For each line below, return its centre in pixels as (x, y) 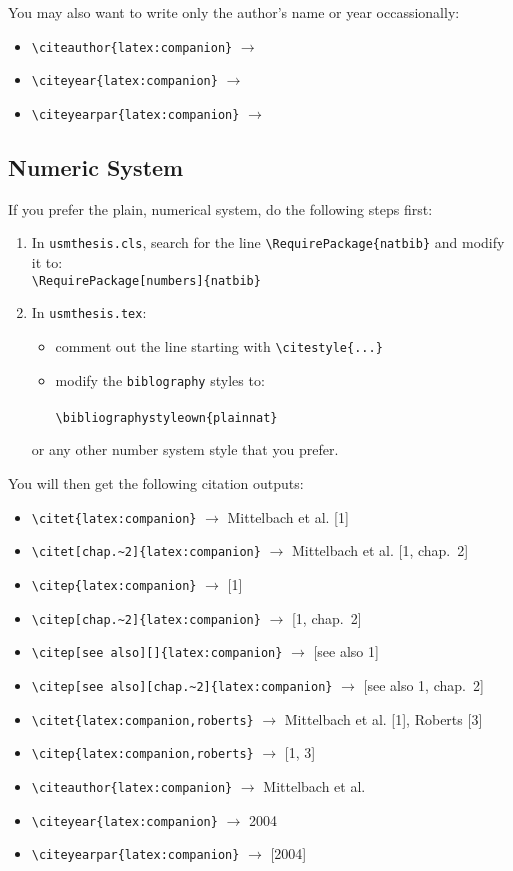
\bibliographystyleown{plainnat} (166, 417)
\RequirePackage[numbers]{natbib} (146, 280)
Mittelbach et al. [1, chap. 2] (380, 550)
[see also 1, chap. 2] (423, 684)
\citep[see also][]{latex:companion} (157, 653)
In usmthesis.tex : (89, 312)
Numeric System (96, 166)
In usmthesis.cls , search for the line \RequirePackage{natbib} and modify (268, 242)
